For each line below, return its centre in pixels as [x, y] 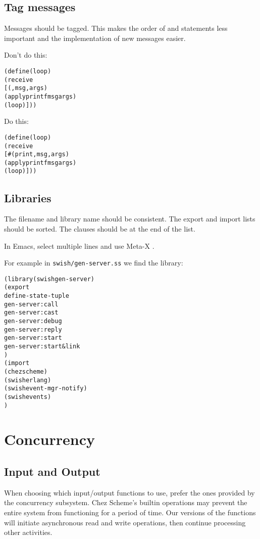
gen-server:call [31, 304]
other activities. [28, 532]
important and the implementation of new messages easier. [95, 38]
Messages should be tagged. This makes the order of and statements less [116, 28]
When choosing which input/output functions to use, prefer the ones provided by [129, 492]
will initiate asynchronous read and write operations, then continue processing [125, 522]
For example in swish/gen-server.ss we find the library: [94, 263]
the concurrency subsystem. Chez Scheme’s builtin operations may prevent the [126, 502]
